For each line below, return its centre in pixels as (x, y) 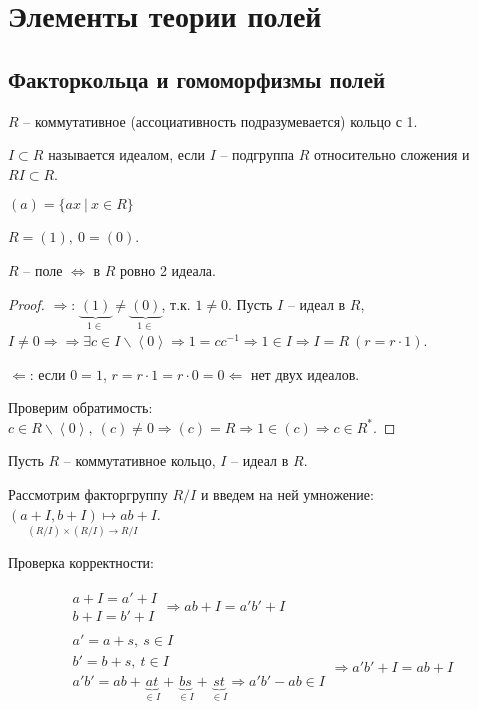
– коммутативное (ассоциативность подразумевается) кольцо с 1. (220, 120)
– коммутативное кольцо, (139, 460)
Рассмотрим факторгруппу (88, 493)
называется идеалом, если (126, 154)
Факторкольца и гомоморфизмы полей (197, 78)
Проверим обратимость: (80, 407)
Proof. (26, 303)
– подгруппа (257, 154)
